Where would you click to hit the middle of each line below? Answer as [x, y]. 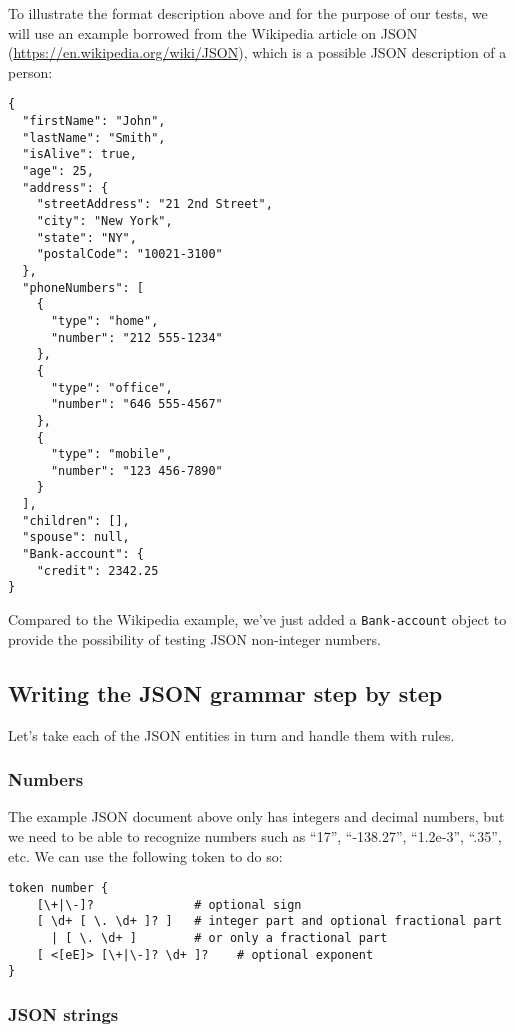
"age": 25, [58, 171]
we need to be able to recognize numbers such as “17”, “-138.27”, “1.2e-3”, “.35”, [255, 835]
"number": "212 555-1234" [136, 337]
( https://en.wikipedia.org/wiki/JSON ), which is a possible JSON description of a [257, 52]
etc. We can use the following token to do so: [145, 855]
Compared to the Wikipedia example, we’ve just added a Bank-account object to [257, 619]
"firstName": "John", [94, 121]
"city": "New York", [104, 220]
